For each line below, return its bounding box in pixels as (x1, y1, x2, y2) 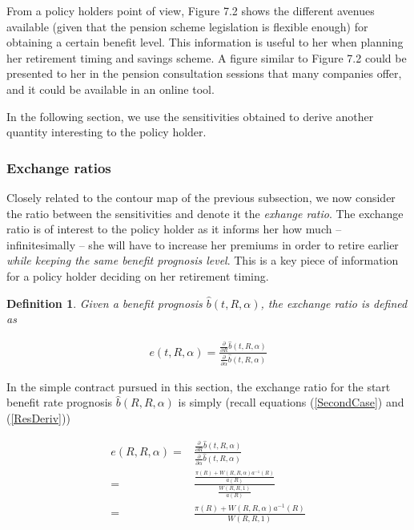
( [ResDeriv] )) (6, 409, 70, 426)
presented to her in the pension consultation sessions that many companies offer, (6, 65, 402, 82)
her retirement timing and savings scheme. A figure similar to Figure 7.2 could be (6, 49, 407, 66)
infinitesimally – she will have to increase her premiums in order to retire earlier (6, 236, 399, 253)
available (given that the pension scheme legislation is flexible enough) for (6, 18, 368, 34)
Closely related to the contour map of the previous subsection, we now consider (6, 188, 396, 205)
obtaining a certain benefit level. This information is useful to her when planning (6, 34, 404, 51)
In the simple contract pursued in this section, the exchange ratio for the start (6, 378, 391, 394)
